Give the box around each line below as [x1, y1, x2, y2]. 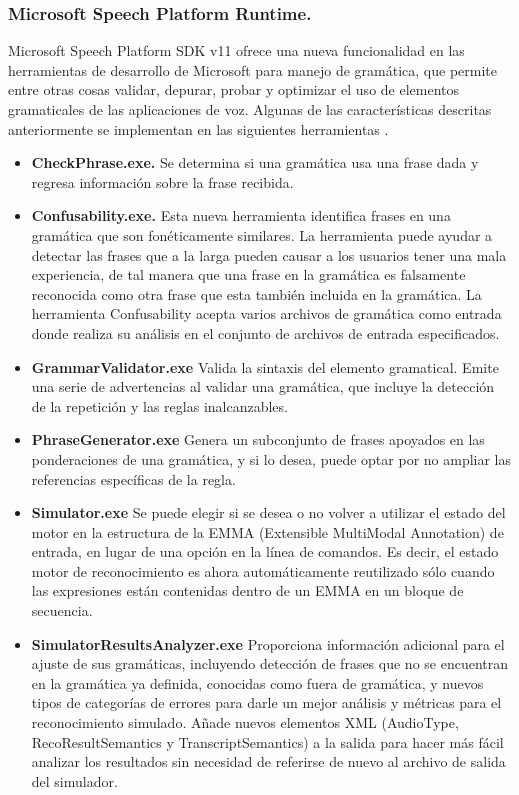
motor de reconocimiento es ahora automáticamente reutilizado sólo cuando [31, 560, 495, 581]
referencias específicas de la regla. [31, 468, 236, 489]
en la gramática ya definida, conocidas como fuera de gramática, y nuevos [31, 672, 484, 693]
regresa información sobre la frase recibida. [31, 171, 294, 192]
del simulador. [31, 770, 118, 791]
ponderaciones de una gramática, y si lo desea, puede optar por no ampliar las [31, 448, 512, 469]
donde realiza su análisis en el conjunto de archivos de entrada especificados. [31, 322, 500, 343]
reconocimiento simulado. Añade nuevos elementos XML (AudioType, [31, 712, 459, 733]
